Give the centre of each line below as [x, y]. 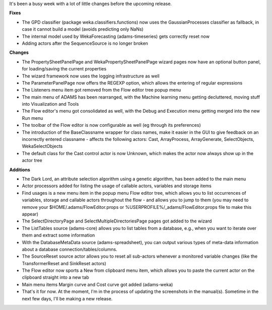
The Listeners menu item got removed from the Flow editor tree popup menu [101, 90]
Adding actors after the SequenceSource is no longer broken [85, 43]
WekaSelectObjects [42, 146]
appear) [30, 214]
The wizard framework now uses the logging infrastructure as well [91, 76]
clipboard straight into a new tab [55, 277]
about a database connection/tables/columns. [70, 249]
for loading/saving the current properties [64, 69]
